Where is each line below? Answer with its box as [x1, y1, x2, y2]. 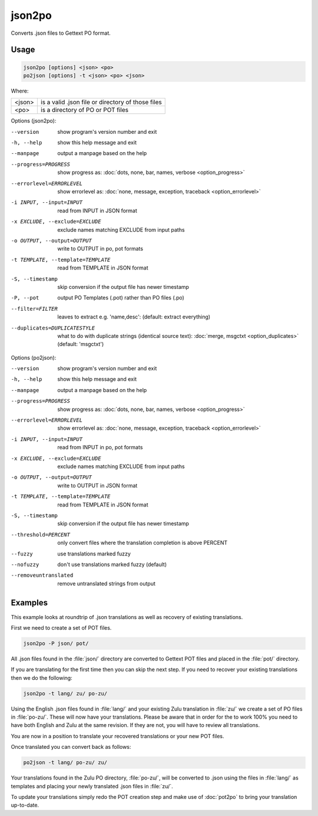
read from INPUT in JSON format [57, 207, 138, 214]
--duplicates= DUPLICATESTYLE [11, 324, 95, 331]
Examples [11, 598, 48, 608]
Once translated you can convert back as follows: [11, 743, 131, 751]
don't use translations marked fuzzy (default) [57, 561, 167, 568]
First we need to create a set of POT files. [11, 624, 112, 631]
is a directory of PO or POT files [40, 106, 129, 114]
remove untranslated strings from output [57, 580, 156, 587]
